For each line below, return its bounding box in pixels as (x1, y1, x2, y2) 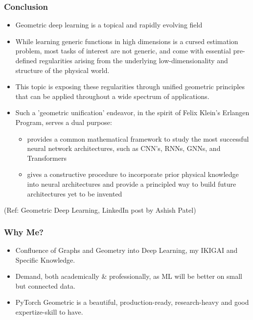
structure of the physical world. (15, 65, 110, 75)
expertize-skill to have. (15, 306, 83, 317)
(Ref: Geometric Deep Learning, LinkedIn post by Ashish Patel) (4, 205, 196, 215)
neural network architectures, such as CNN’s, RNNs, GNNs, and (27, 143, 221, 153)
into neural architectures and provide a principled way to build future (27, 178, 236, 189)
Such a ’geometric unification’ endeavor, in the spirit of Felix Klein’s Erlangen (15, 107, 250, 118)
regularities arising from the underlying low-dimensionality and (39, 55, 228, 65)
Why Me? (4, 225, 44, 238)
